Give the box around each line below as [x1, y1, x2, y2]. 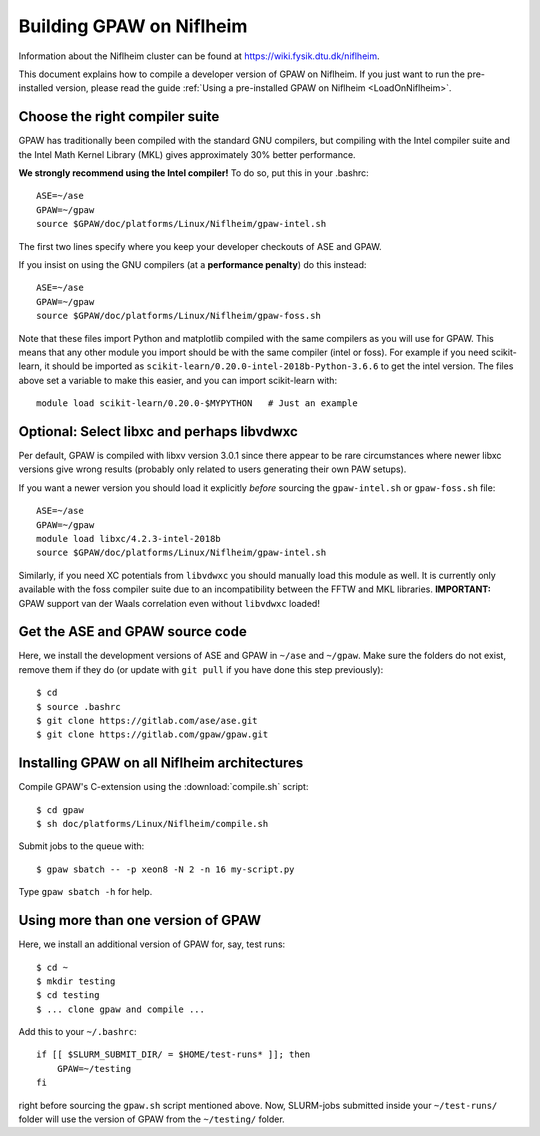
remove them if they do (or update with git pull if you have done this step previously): [18, 663, 384, 675]
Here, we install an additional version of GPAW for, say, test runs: [18, 938, 286, 950]
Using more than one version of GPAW [18, 912, 262, 929]
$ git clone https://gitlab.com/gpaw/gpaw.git [36, 729, 269, 740]
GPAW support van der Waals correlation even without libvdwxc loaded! [18, 597, 320, 609]
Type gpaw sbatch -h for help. [18, 886, 153, 898]
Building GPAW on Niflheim [18, 15, 248, 37]
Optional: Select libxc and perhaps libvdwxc [18, 423, 299, 440]
